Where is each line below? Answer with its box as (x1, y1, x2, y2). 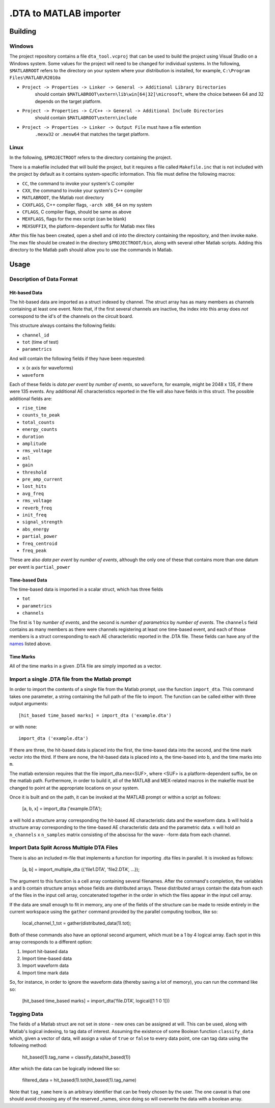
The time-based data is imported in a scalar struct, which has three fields (9, 586, 163, 593)
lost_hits (22, 484, 47, 489)
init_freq (22, 512, 47, 518)
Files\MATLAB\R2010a (9, 75, 61, 81)
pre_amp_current (22, 477, 63, 482)
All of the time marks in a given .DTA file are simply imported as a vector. (9, 663, 162, 669)
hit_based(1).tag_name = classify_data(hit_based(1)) (22, 1054, 131, 1060)
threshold (22, 469, 47, 475)
